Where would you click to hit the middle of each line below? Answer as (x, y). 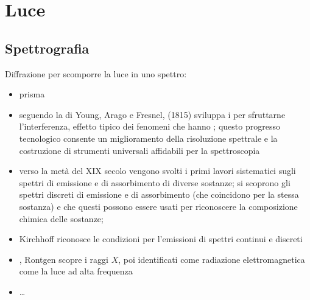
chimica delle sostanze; (61, 218)
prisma (32, 94)
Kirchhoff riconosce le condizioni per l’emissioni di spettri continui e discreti (161, 239)
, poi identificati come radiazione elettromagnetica (212, 259)
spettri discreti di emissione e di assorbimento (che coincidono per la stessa (159, 194)
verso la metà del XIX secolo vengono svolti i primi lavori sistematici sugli (157, 171)
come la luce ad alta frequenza (76, 271)
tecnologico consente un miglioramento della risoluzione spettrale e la (148, 138)
